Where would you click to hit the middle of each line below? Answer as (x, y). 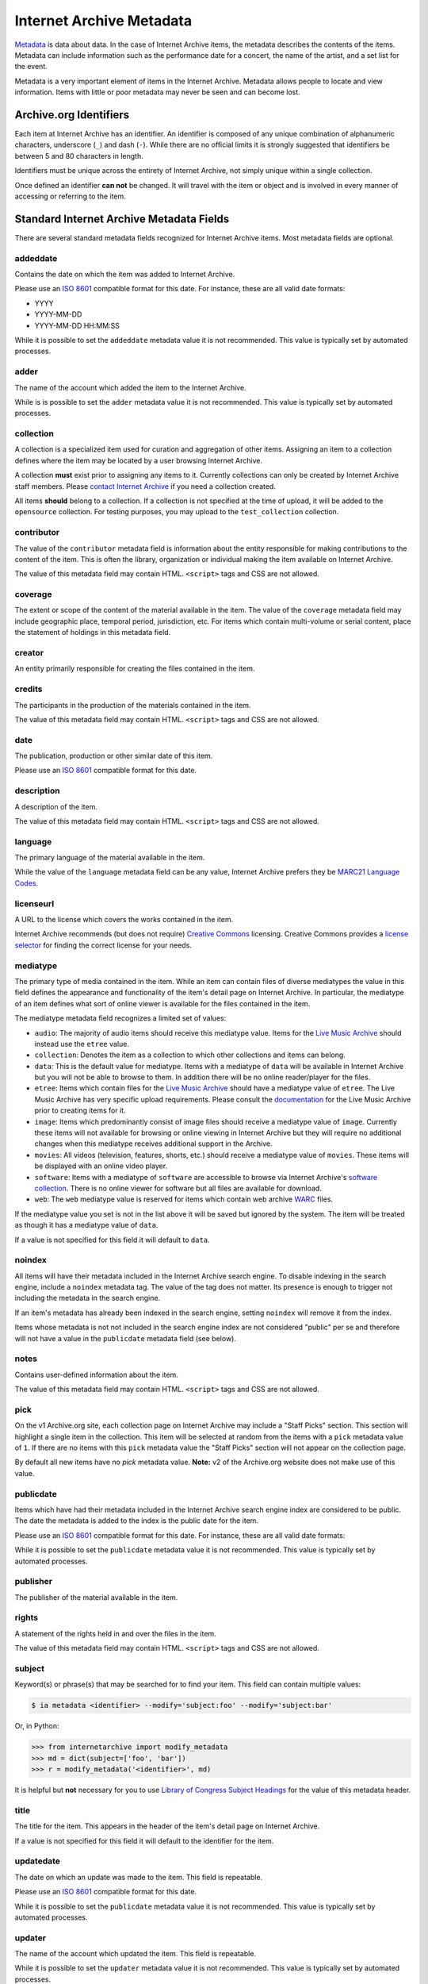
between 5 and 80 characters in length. (79, 156)
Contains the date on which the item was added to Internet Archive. (125, 275)
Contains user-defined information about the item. (96, 1375)
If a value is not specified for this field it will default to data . (112, 1240)
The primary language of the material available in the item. (110, 858)
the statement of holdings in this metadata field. (93, 632)
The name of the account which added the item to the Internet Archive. (130, 387)
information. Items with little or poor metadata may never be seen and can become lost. (157, 92)
